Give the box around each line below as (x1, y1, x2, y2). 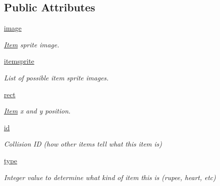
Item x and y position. (4, 106, 71, 116)
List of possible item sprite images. (4, 72, 109, 82)
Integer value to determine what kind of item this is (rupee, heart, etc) (4, 172, 216, 182)
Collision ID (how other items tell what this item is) (4, 139, 162, 149)
